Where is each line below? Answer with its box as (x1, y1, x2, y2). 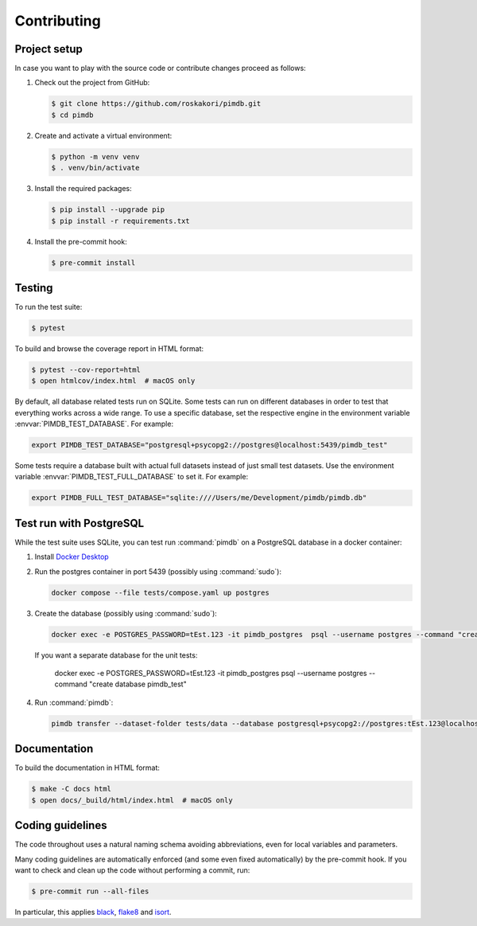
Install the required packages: (34, 184, 133, 193)
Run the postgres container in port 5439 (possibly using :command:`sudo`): (34, 566, 282, 576)
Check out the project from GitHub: (34, 78, 150, 88)
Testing (14, 281, 53, 295)
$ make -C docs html (31, 784, 111, 794)
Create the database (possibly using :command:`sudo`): (34, 608, 218, 618)
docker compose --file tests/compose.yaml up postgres (51, 588, 270, 597)
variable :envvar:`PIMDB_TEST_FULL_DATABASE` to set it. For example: (14, 472, 249, 482)
